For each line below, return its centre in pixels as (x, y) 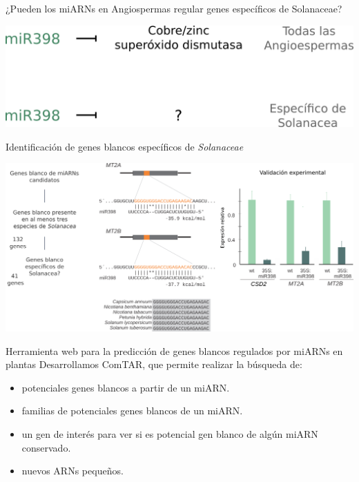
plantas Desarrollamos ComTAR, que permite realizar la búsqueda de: (154, 364)
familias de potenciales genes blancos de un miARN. (132, 411)
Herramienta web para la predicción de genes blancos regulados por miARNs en (174, 350)
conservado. (46, 447)
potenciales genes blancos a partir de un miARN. (126, 387)
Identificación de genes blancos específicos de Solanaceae (125, 146)
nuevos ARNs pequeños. (72, 471)
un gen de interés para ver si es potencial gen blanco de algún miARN (170, 434)
